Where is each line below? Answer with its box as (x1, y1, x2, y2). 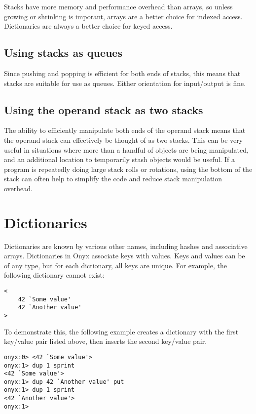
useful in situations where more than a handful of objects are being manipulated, (4, 144, 249, 155)
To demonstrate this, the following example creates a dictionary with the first (4, 326, 239, 336)
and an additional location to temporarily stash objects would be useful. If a (4, 154, 235, 165)
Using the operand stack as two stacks (4, 102, 203, 117)
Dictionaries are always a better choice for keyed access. (4, 21, 173, 31)
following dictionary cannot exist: (4, 270, 105, 280)
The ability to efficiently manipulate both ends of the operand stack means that (4, 125, 246, 135)
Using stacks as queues (4, 45, 122, 60)
